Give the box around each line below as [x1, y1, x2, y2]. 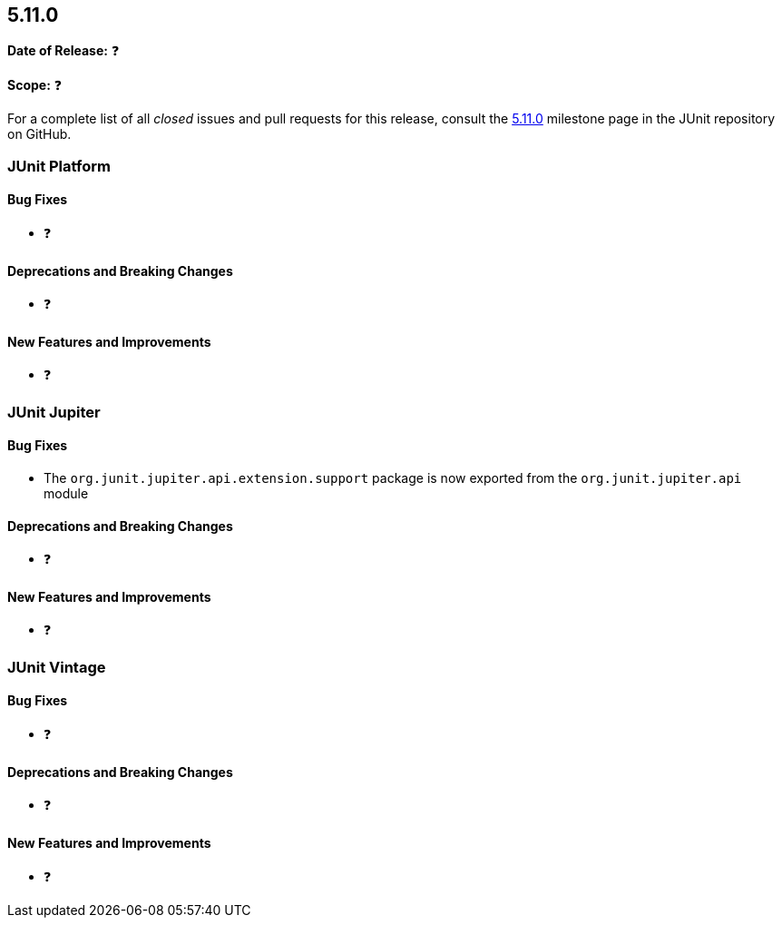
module [44, 486, 89, 502]
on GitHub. [7, 126, 72, 143]
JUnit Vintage [7, 657, 106, 676]
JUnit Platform [7, 156, 111, 175]
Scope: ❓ [7, 77, 63, 93]
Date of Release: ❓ [7, 43, 120, 59]
